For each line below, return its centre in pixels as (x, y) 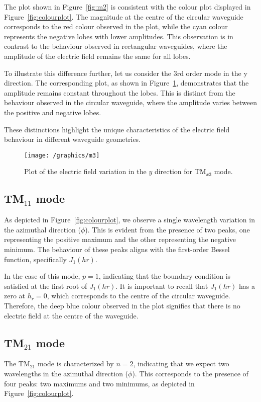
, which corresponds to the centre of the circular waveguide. (139, 296)
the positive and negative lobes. (53, 112)
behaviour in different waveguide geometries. (73, 139)
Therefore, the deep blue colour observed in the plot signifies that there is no (122, 305)
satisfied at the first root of (46, 286)
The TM (17, 364)
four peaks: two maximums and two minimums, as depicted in (99, 383)
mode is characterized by (76, 364)
